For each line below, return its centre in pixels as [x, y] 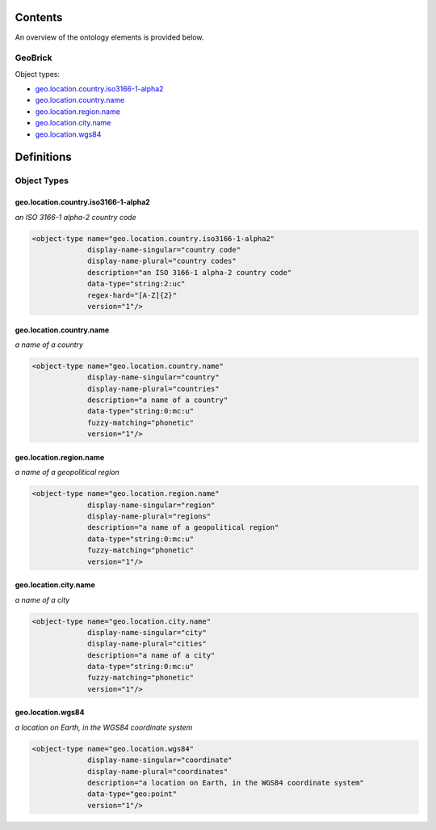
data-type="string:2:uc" [136, 284]
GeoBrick [34, 58]
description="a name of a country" [158, 400]
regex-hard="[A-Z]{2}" [132, 295]
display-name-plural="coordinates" [158, 771]
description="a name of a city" [151, 655]
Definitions [43, 157]
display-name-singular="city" [147, 632]
